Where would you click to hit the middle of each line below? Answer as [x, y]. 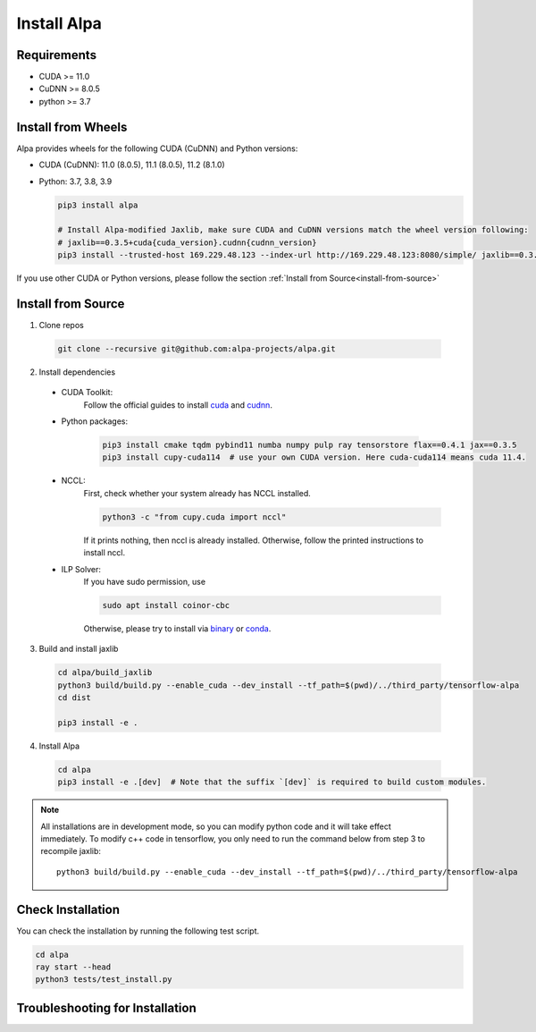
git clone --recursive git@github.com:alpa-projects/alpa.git [197, 348]
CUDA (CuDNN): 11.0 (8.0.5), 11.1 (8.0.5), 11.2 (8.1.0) [132, 165]
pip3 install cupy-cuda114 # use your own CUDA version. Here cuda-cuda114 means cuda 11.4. [314, 457]
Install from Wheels [72, 127]
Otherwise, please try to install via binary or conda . [177, 628]
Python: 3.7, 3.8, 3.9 [75, 181]
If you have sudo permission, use [144, 582]
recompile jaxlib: [71, 851]
